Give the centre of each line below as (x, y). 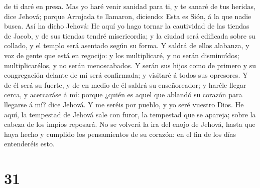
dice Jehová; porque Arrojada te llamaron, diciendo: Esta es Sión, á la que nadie (128, 16)
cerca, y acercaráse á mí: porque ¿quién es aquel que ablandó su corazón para (123, 95)
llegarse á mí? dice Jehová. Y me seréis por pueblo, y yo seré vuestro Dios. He (124, 104)
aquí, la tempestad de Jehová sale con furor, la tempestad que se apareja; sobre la (130, 114)
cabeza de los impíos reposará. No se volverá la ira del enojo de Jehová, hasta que (130, 124)
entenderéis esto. (29, 144)
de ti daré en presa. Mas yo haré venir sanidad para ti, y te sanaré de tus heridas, (130, 6)
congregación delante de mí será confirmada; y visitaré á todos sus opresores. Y (126, 75)
